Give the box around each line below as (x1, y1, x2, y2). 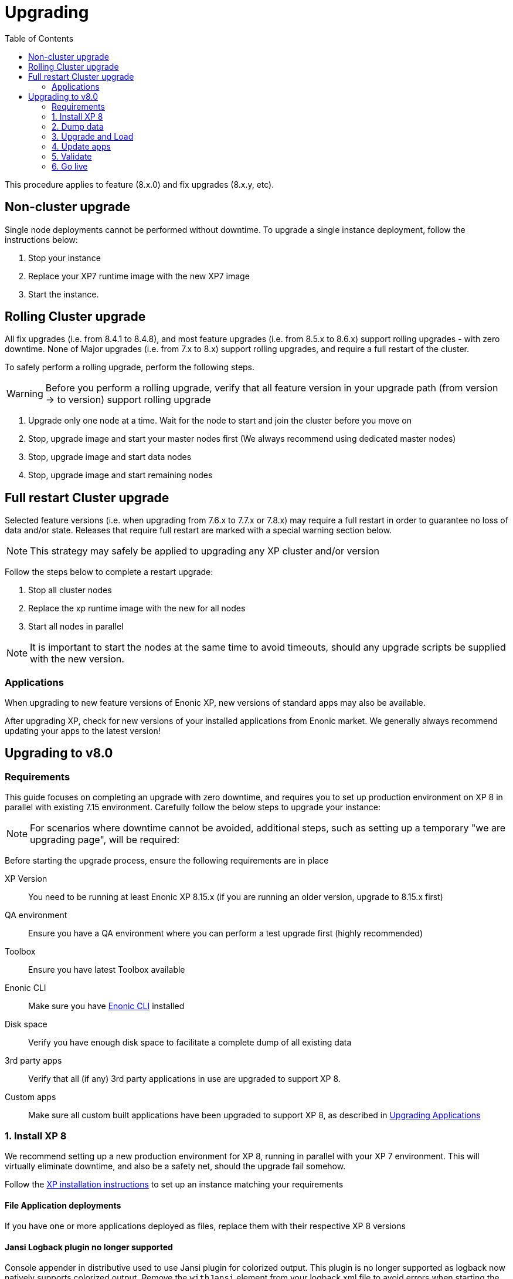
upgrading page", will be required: (30, 834, 180, 846)
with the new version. (30, 653, 124, 665)
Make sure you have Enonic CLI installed (28, 1001, 185, 1011)
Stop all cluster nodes (28, 585, 112, 595)
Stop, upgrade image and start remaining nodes (28, 470, 213, 481)
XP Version (5, 874, 47, 884)
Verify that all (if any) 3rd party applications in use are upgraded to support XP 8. (28, 1074, 341, 1084)
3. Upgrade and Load (52, 131, 134, 141)
